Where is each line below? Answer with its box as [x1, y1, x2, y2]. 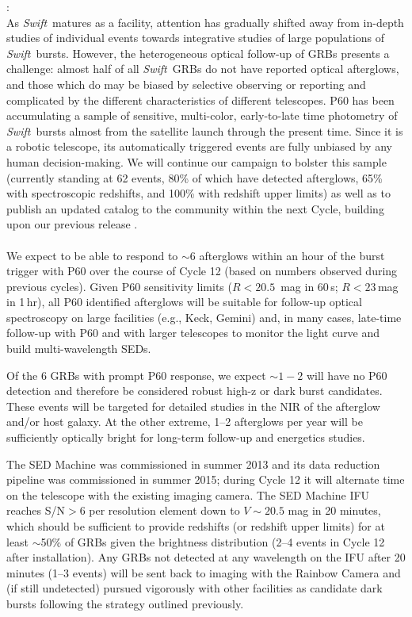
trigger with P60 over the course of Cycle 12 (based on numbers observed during [6, 263, 398, 279]
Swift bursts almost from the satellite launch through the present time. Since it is [6, 122, 403, 139]
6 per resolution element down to [79, 502, 240, 519]
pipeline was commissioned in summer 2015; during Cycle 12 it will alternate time [6, 471, 405, 488]
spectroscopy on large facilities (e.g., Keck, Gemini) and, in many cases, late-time [6, 308, 402, 325]
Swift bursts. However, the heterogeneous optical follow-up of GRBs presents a [6, 44, 390, 61]
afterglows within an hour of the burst [199, 247, 385, 263]
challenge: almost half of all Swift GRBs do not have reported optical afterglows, [6, 60, 399, 77]
